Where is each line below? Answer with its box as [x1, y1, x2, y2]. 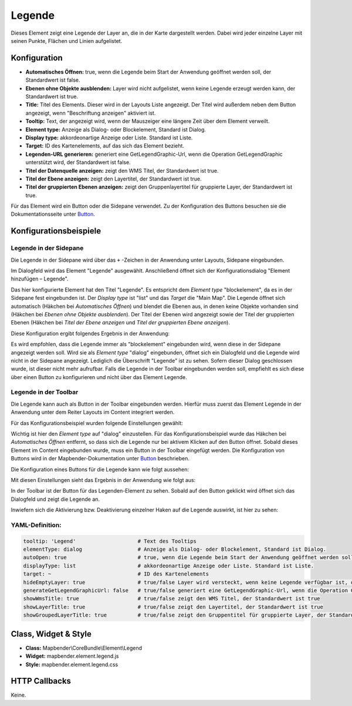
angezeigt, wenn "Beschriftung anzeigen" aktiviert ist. [25, 109, 156, 116]
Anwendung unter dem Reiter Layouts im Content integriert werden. [11, 409, 175, 416]
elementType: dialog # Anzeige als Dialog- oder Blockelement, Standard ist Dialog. [23, 546, 327, 553]
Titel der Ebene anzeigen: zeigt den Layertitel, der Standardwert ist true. [25, 175, 202, 182]
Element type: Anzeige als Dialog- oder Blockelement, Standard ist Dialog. [25, 126, 207, 133]
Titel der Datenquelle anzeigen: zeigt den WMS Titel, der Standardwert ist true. [25, 167, 219, 174]
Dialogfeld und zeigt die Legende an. [11, 496, 100, 503]
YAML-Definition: [11, 521, 62, 529]
